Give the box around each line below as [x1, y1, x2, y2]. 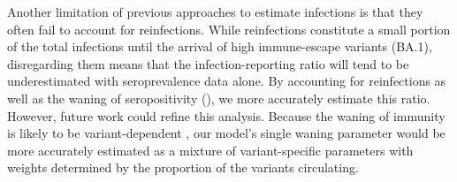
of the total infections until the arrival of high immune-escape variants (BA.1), [7, 37, 432, 56]
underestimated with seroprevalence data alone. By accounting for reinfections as [7, 72, 446, 90]
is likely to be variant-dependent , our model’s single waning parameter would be [7, 124, 446, 142]
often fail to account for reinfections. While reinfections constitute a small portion [7, 19, 451, 38]
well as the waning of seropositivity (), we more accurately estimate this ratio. [7, 88, 430, 107]
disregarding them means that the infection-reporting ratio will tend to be [7, 54, 409, 72]
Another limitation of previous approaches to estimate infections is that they [7, 3, 423, 20]
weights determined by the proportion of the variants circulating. [7, 158, 359, 177]
